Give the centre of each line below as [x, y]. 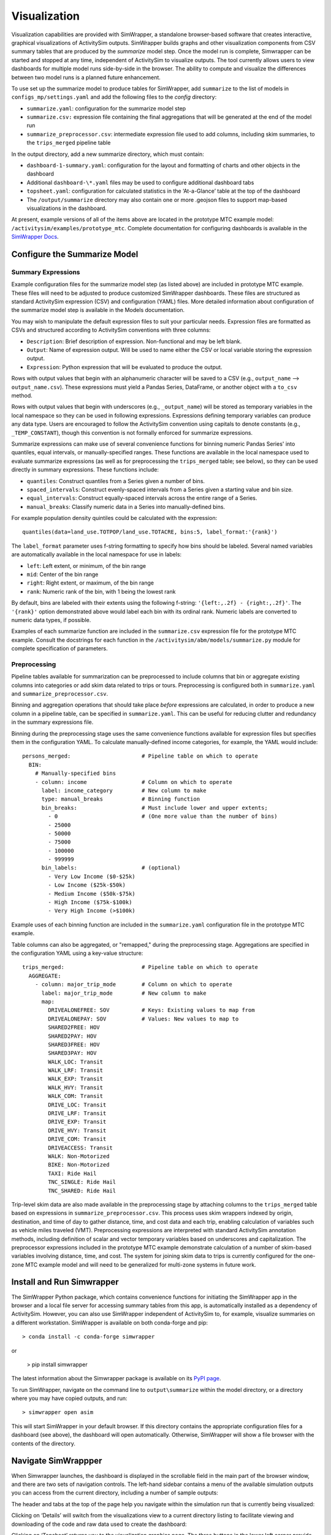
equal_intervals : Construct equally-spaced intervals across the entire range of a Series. [142, 498]
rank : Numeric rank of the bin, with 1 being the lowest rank [101, 591]
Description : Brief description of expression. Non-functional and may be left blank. [134, 341]
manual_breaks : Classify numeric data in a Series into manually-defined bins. [126, 507]
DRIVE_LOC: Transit [77, 1105]
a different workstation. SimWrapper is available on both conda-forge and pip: [110, 1323]
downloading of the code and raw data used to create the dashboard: [99, 1524]
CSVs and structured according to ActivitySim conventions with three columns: [111, 330]
